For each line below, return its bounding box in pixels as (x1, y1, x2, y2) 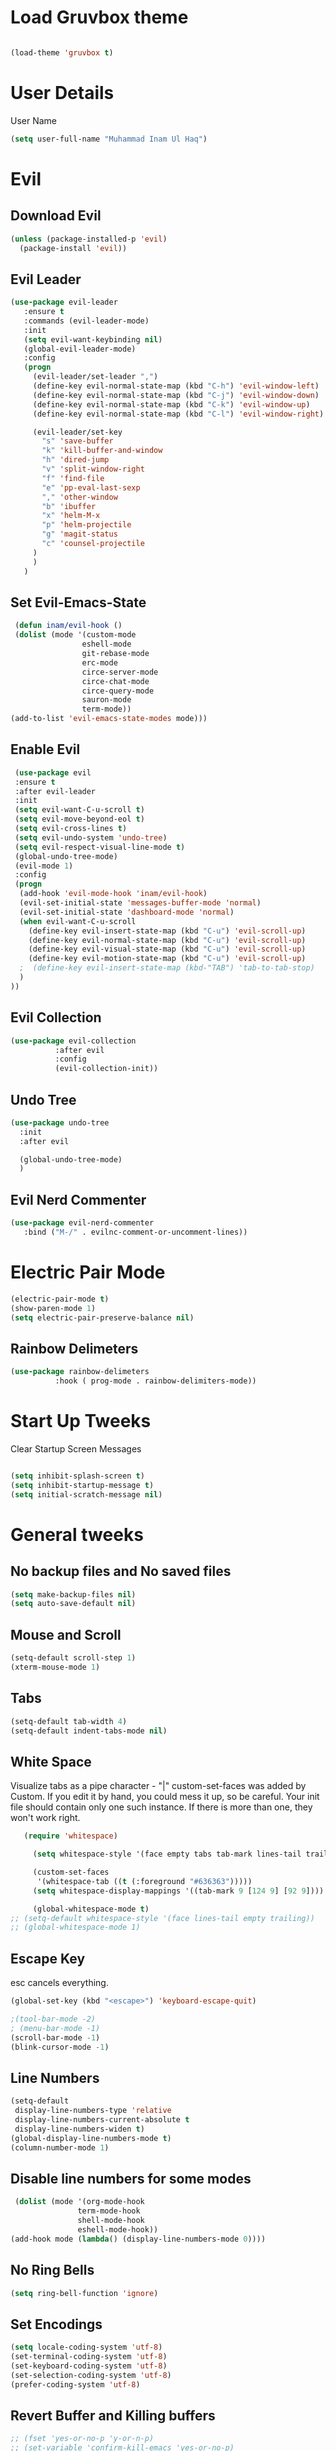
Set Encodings (10, 2316, 103, 2333)
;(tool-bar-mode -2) (10, 2014, 97, 2024)
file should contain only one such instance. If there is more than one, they (10, 1801, 313, 1813)
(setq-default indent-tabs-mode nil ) (10, 1726, 168, 1736)
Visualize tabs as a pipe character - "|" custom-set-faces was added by (10, 1780, 307, 1792)
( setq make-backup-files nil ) (10, 1589, 137, 1600)
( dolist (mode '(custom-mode (14, 630, 137, 640)
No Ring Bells (10, 2262, 95, 2279)
